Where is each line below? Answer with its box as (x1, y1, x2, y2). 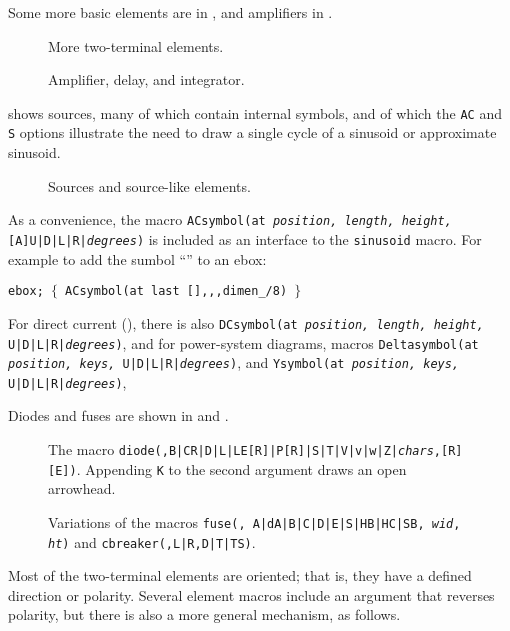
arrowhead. (48, 478, 116, 499)
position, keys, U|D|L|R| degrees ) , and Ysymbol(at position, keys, (8, 352, 460, 373)
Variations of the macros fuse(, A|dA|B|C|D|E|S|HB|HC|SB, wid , (48, 511, 461, 532)
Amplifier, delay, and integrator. (48, 69, 245, 90)
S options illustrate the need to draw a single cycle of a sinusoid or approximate (8, 122, 497, 143)
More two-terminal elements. (48, 35, 224, 56)
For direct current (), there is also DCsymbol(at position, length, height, (8, 312, 484, 333)
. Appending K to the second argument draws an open (76, 458, 407, 479)
